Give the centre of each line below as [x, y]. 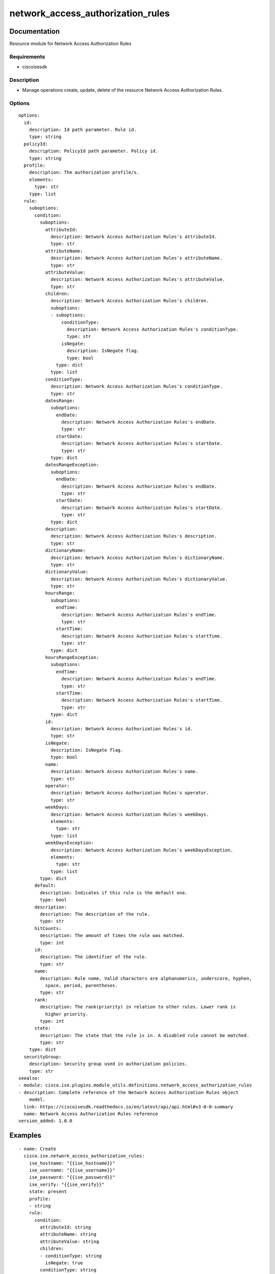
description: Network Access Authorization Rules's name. [125, 772]
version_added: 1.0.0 [45, 1121]
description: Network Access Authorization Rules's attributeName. [136, 258]
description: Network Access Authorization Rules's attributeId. [134, 236]
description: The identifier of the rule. [94, 957]
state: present [48, 1192]
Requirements [27, 57]
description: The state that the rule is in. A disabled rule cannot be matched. [145, 1035]
